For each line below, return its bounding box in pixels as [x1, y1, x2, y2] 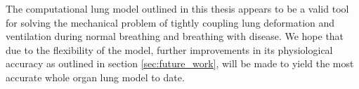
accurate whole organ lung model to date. [6, 69, 185, 84]
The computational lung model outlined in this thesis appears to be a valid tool [6, 1, 349, 15]
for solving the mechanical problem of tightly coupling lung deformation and [6, 15, 335, 29]
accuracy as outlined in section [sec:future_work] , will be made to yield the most [6, 56, 354, 71]
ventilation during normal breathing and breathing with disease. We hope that [6, 29, 344, 43]
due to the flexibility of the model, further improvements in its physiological [6, 42, 333, 57]
